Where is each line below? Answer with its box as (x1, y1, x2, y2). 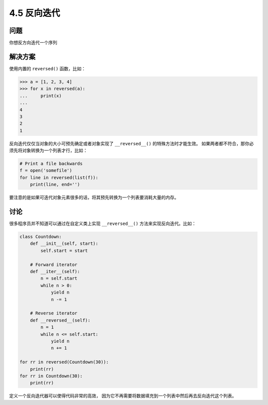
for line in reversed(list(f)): (19, 175, 99, 180)
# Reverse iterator (30, 310, 78, 316)
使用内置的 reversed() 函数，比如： (9, 65, 86, 72)
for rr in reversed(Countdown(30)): (19, 359, 109, 365)
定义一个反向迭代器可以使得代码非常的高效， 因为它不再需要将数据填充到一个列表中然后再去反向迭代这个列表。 (9, 393, 237, 399)
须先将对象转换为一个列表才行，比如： (9, 147, 88, 154)
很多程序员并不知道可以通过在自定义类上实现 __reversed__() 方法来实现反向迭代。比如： (9, 220, 196, 226)
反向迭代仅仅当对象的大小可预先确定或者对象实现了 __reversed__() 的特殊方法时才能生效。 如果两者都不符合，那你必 (9, 140, 254, 146)
